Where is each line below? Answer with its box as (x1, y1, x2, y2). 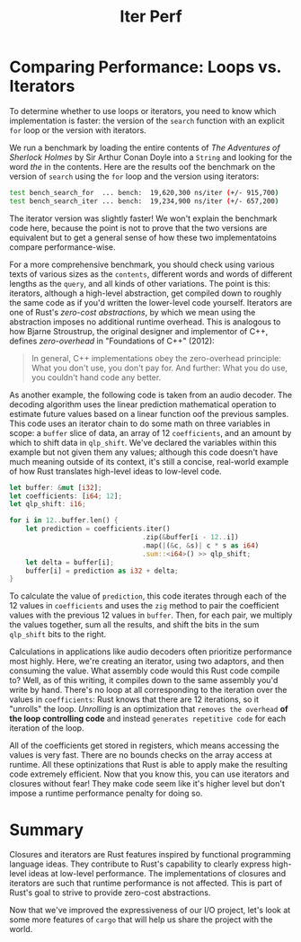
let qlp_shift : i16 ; (9, 500, 87, 509)
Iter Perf (120, 6, 182, 27)
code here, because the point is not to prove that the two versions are (9, 222, 268, 233)
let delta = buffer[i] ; (25, 557, 115, 567)
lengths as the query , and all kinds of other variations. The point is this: (9, 278, 271, 289)
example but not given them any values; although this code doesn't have (9, 447, 279, 458)
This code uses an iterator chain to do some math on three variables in (9, 418, 271, 429)
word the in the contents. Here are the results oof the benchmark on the (9, 161, 276, 172)
